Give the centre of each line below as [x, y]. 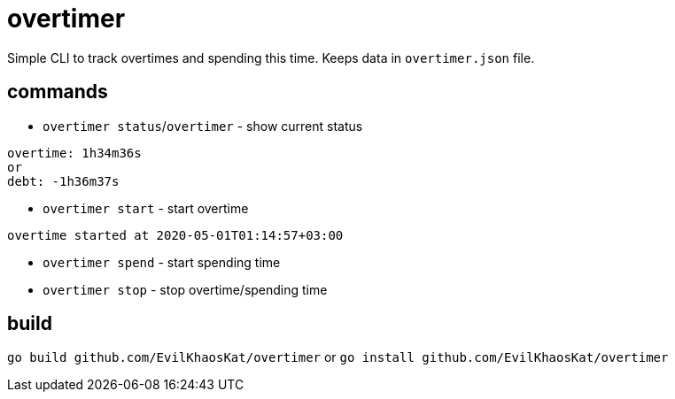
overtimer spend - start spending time [162, 262]
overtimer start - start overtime [146, 208]
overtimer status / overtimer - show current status [203, 126]
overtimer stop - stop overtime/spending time [185, 289]
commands [58, 92]
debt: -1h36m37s [63, 181]
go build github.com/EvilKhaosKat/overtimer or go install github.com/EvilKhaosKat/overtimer [338, 357]
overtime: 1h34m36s [74, 153]
